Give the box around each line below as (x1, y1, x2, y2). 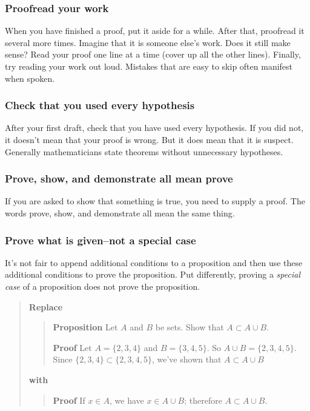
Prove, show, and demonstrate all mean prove (5, 171, 233, 186)
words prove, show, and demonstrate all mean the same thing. (5, 207, 235, 219)
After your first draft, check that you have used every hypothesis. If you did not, (5, 121, 304, 134)
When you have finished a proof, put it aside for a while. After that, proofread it (5, 24, 305, 37)
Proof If (53, 393, 85, 406)
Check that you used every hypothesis (5, 98, 195, 113)
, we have (109, 393, 144, 406)
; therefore (184, 393, 222, 406)
